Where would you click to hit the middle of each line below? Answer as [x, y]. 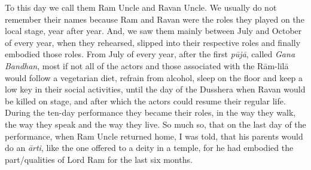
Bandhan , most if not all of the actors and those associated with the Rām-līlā [147, 65]
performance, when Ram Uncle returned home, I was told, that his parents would [154, 136]
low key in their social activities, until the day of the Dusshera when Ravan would [155, 89]
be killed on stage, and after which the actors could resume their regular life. [145, 101]
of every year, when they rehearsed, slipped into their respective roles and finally [153, 42]
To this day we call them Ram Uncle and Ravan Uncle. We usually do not [141, 7]
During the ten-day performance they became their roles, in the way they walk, [150, 112]
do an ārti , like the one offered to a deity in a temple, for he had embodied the [149, 148]
